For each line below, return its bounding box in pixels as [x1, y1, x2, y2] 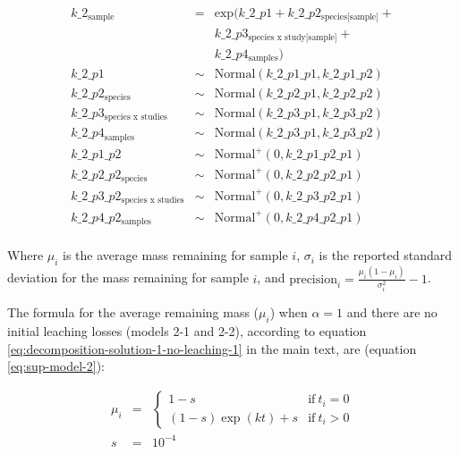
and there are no [346, 303, 438, 322]
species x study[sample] [248, 32, 337, 42]
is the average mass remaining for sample [63, 246, 288, 265]
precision [289, 273, 337, 286]
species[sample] [321, 13, 378, 22]
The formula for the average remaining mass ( [7, 303, 259, 322]
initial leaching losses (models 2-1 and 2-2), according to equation [7, 322, 367, 340]
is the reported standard [319, 246, 453, 265]
